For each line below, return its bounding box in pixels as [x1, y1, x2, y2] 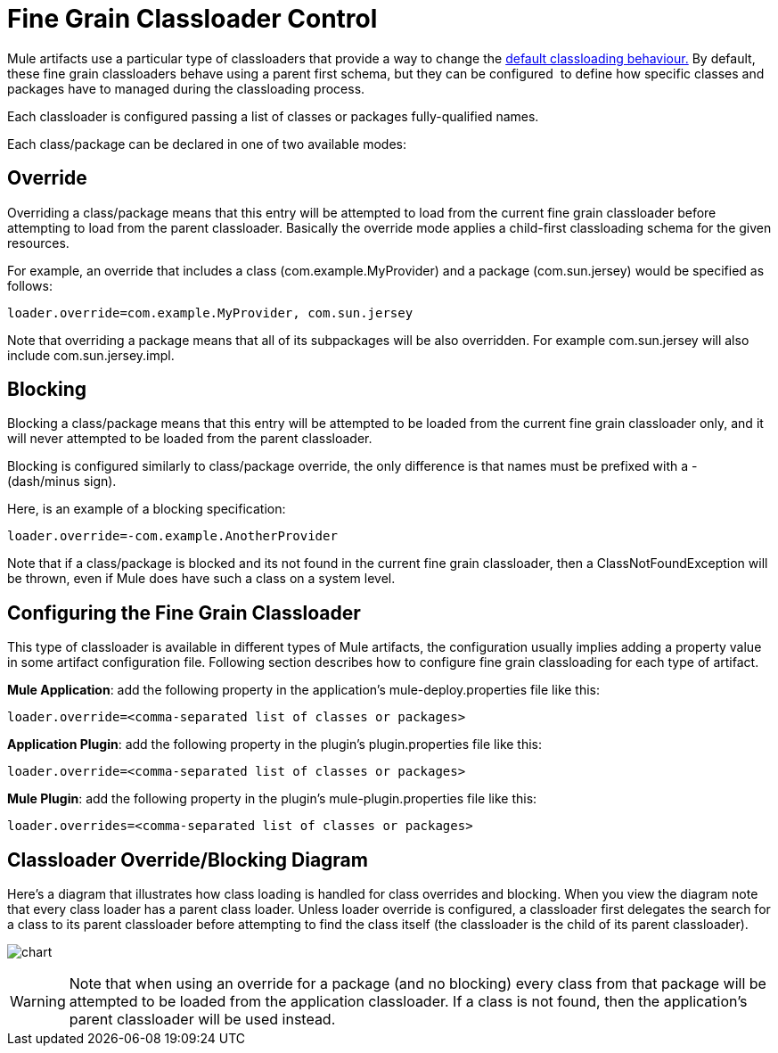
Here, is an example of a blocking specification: [7, 501, 286, 517]
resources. [7, 234, 70, 251]
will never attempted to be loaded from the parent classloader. [7, 431, 373, 447]
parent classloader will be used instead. [69, 1010, 336, 1029]
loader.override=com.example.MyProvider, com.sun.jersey [7, 305, 414, 320]
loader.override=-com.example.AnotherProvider [7, 529, 338, 544]
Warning [10, 992, 66, 1011]
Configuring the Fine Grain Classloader [7, 601, 361, 624]
